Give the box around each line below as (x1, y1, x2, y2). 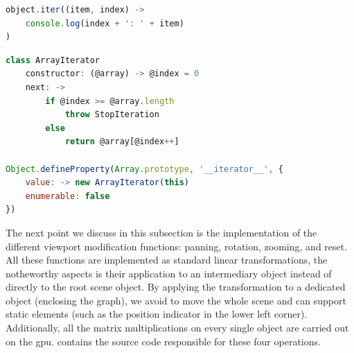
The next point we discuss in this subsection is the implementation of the (6, 225, 317, 239)
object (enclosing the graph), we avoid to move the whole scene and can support (6, 293, 346, 307)
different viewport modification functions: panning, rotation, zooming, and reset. (6, 239, 348, 253)
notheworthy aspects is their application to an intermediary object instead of (6, 266, 332, 280)
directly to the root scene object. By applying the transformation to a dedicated (6, 279, 346, 294)
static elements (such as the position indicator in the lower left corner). (6, 307, 308, 321)
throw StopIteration (64, 110, 159, 120)
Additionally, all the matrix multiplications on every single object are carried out (6, 320, 349, 335)
